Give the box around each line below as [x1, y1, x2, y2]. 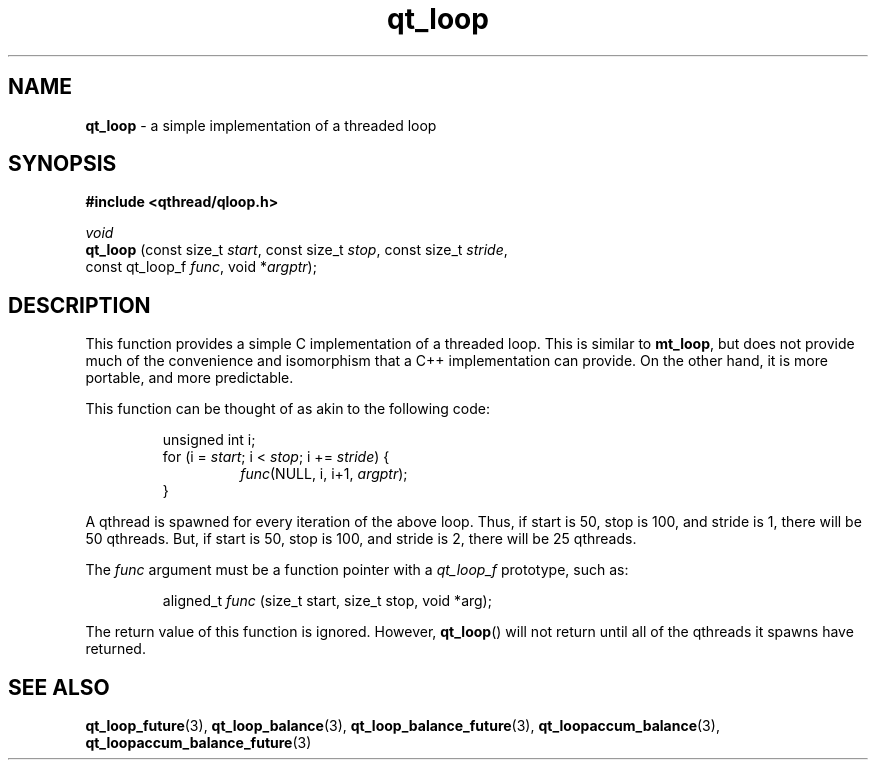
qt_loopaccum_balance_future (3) [85, 734, 312, 752]
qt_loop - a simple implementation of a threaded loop [85, 116, 437, 134]
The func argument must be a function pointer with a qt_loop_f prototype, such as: [85, 561, 629, 579]
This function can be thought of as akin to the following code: [85, 400, 490, 418]
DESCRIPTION [8, 292, 151, 318]
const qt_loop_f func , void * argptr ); [85, 258, 317, 276]
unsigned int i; [162, 431, 256, 449]
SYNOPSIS [8, 151, 117, 177]
